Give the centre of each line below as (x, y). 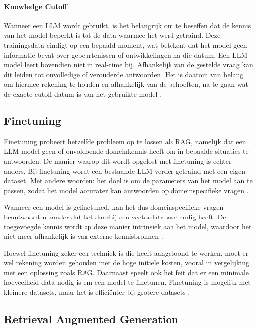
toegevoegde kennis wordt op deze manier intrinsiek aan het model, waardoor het (128, 226)
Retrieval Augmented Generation (91, 319)
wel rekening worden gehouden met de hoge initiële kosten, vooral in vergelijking (127, 263)
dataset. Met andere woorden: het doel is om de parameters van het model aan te (128, 180)
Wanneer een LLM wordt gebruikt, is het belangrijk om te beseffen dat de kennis (128, 25)
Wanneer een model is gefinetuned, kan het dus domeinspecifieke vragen (114, 207)
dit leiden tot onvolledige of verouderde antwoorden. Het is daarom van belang (124, 74)
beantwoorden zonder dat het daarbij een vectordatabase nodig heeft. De (115, 216)
